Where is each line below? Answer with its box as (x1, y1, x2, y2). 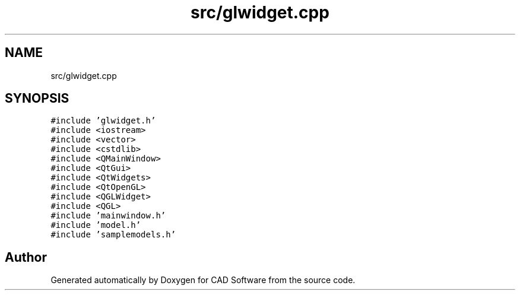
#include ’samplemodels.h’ (50, 230, 176, 240)
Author (5, 249, 47, 265)
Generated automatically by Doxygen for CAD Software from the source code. (50, 275, 356, 286)
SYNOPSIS (5, 91, 69, 106)
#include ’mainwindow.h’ (50, 211, 166, 221)
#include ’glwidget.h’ (50, 116, 156, 126)
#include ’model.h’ (50, 220, 141, 230)
